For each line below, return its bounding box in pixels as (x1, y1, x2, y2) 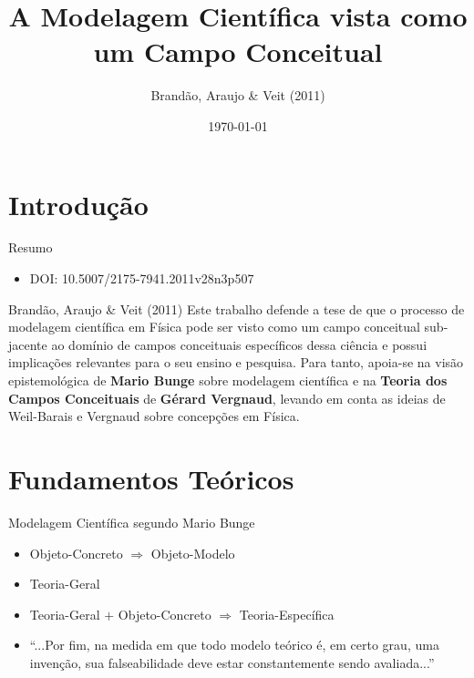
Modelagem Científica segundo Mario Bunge (8, 512, 255, 531)
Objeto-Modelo (150, 543, 235, 562)
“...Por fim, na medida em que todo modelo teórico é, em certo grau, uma (29, 635, 439, 654)
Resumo (8, 238, 53, 257)
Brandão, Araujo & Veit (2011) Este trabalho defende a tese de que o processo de (8, 299, 465, 318)
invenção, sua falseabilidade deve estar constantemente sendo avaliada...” (29, 652, 435, 672)
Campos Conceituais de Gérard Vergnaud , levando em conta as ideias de (8, 388, 446, 407)
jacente (8, 334, 47, 354)
